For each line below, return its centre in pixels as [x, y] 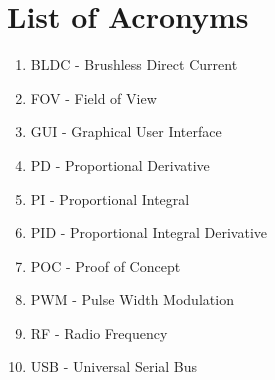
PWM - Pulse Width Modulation [132, 299]
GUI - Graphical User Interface [126, 131]
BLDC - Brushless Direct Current [134, 64]
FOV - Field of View [93, 97]
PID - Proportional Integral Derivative [149, 232]
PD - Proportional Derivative [120, 164]
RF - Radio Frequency [99, 332]
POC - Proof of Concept [105, 265]
